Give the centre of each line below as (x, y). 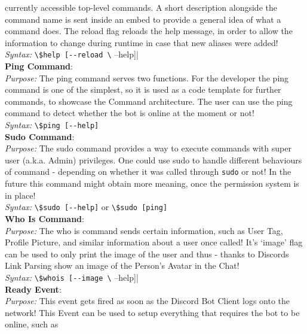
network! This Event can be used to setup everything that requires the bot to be (152, 312)
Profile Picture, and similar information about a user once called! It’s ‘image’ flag (154, 242)
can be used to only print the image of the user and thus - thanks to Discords (147, 253)
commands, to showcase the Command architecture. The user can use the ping (149, 101)
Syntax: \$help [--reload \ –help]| (72, 54)
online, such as (32, 324)
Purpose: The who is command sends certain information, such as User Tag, (144, 230)
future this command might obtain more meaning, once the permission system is (152, 183)
